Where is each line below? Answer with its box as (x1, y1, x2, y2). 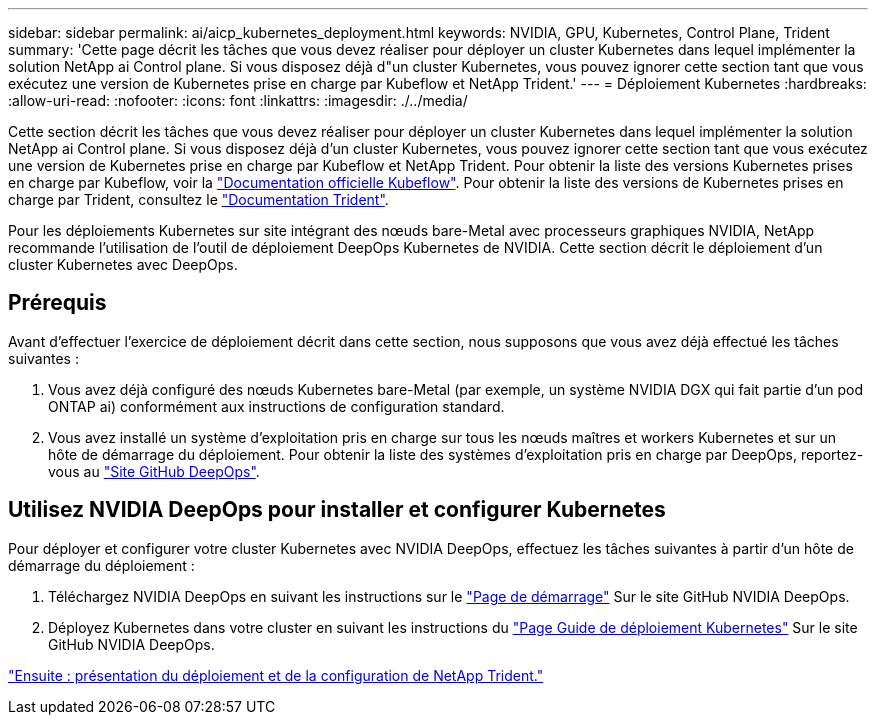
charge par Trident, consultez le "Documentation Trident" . (8, 191, 389, 208)
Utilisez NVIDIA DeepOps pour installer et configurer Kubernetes (8, 497, 666, 523)
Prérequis (8, 290, 107, 316)
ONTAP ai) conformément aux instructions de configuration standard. (48, 397, 505, 415)
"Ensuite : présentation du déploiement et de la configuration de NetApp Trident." (8, 666, 544, 684)
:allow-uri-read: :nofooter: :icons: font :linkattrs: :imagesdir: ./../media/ (8, 92, 468, 109)
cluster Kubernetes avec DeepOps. (8, 256, 238, 273)
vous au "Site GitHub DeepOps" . (48, 462, 260, 480)
